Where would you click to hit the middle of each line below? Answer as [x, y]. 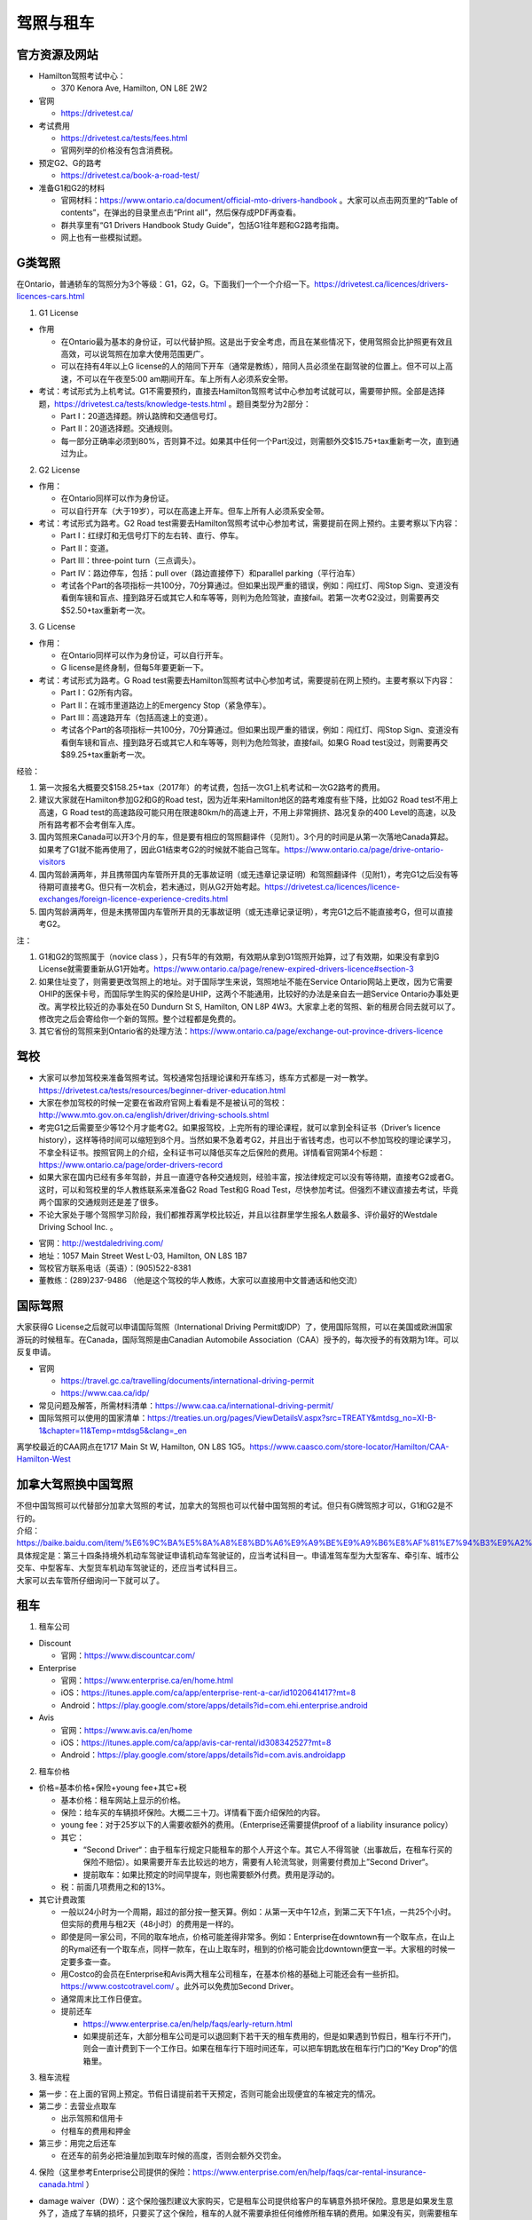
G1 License [59, 313]
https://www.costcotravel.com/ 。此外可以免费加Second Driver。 [180, 1986]
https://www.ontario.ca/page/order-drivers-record [131, 1164]
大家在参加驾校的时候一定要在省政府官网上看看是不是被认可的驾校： [163, 1102]
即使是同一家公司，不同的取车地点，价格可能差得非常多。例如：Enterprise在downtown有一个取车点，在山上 [258, 1937]
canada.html [61, 2184]
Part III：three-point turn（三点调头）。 [131, 560]
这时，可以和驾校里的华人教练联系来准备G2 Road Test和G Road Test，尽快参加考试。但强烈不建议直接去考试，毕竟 [248, 1189]
